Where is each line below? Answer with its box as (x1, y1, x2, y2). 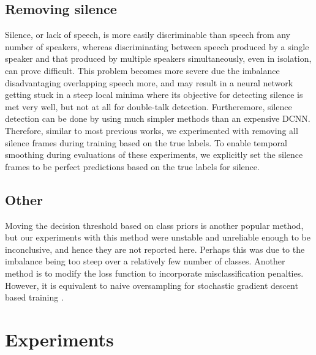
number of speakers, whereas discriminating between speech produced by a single (5, 40, 309, 53)
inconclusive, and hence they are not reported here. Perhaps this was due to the (5, 242, 305, 255)
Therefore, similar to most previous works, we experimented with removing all (5, 124, 298, 136)
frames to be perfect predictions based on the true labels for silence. (5, 160, 260, 173)
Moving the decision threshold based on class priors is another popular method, (5, 219, 304, 231)
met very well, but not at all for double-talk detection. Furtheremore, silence (5, 100, 292, 113)
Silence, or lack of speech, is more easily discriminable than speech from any (5, 28, 291, 41)
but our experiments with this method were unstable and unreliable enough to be (5, 231, 310, 244)
